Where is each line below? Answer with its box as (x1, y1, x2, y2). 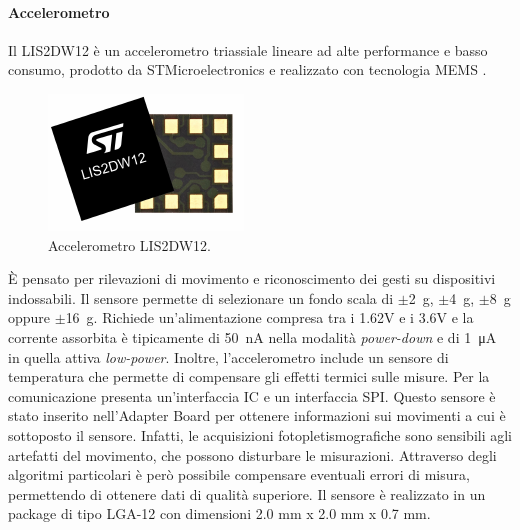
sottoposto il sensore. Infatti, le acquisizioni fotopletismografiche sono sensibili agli (8, 424, 512, 445)
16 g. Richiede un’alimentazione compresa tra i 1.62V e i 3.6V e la (65, 307, 474, 328)
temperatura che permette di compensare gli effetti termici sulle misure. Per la (8, 366, 490, 387)
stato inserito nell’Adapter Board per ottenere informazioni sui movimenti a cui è (8, 405, 506, 426)
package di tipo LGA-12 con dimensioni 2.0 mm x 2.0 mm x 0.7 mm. (8, 503, 431, 524)
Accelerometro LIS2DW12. (48, 234, 212, 255)
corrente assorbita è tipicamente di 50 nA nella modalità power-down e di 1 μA (8, 326, 497, 347)
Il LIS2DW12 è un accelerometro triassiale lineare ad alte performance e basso (8, 39, 488, 60)
